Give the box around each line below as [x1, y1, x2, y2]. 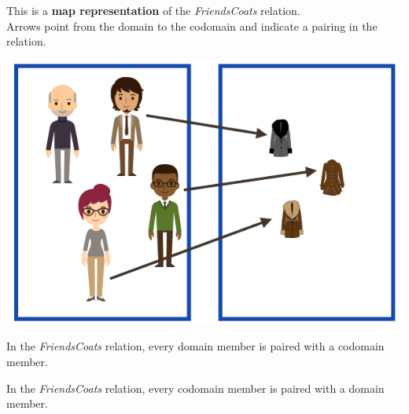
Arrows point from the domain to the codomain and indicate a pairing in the [6, 17, 378, 34]
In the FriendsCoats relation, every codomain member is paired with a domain [6, 379, 385, 396]
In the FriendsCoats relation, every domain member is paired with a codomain [6, 338, 385, 354]
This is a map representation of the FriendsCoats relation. [6, 2, 300, 18]
